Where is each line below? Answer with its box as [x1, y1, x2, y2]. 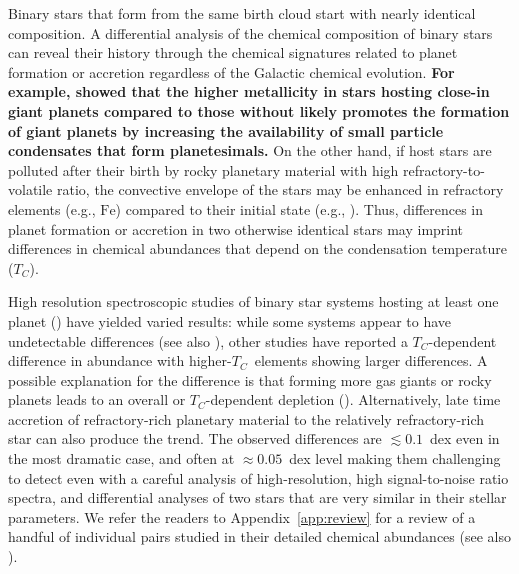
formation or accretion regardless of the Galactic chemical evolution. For [8, 61, 455, 82]
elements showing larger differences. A [254, 350, 488, 371]
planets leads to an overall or [8, 389, 186, 410]
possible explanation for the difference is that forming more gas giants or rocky [8, 369, 492, 390]
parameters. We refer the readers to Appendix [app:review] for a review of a [8, 506, 476, 527]
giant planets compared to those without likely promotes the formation [8, 100, 510, 121]
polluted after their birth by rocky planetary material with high [8, 159, 399, 180]
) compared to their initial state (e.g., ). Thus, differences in [115, 198, 484, 219]
